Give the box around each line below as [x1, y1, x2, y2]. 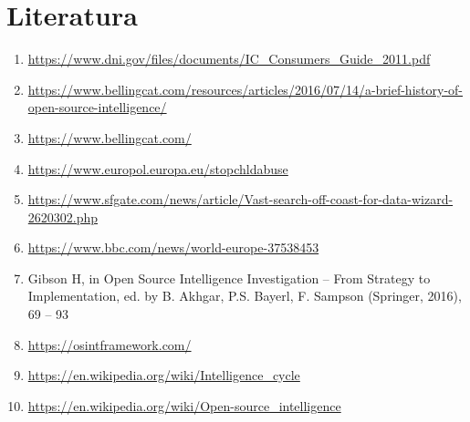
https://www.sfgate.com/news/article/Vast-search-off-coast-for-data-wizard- [27, 190, 454, 209]
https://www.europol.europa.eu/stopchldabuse [27, 159, 288, 178]
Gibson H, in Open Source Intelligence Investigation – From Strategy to [27, 268, 431, 287]
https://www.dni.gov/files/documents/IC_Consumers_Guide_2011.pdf [27, 49, 431, 68]
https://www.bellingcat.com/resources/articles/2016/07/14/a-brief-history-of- [27, 79, 463, 98]
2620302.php [27, 207, 99, 226]
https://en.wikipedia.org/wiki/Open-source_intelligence [27, 396, 341, 415]
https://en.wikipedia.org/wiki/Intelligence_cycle [27, 365, 300, 385]
